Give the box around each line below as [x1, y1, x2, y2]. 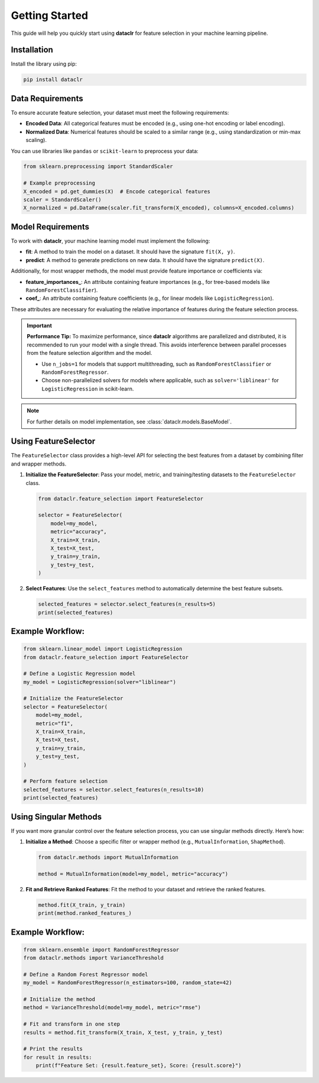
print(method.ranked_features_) [38, 910, 132, 917]
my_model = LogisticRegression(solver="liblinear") [23, 678, 177, 686]
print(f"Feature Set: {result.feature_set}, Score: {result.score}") [35, 1062, 242, 1069]
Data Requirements [11, 93, 83, 104]
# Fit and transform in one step [23, 1021, 121, 1027]
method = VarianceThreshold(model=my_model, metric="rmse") [23, 1004, 201, 1011]
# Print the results [23, 1046, 83, 1052]
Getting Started [11, 9, 89, 22]
